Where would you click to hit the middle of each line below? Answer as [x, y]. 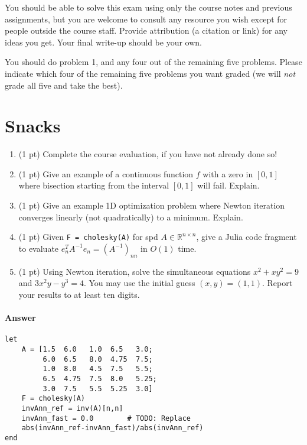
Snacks [33, 126]
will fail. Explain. [228, 185]
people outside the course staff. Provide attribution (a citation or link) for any [146, 30]
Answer [20, 318]
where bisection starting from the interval [94, 185]
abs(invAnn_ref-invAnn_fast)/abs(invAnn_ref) [112, 428]
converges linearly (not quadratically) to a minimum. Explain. [131, 217]
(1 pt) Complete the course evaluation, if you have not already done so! [148, 154]
